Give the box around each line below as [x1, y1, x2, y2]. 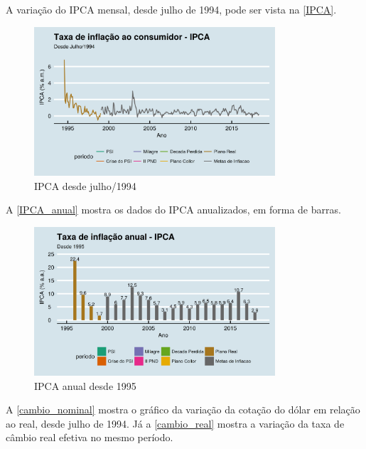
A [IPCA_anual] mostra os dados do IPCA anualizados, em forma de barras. [6, 202, 341, 217]
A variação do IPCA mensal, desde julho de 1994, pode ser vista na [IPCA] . [6, 2, 337, 16]
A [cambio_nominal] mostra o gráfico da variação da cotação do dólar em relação [6, 402, 360, 417]
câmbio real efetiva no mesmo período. [6, 430, 173, 445]
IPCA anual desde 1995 [34, 378, 136, 393]
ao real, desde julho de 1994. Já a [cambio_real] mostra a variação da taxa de [6, 416, 345, 430]
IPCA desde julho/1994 [34, 178, 136, 193]
